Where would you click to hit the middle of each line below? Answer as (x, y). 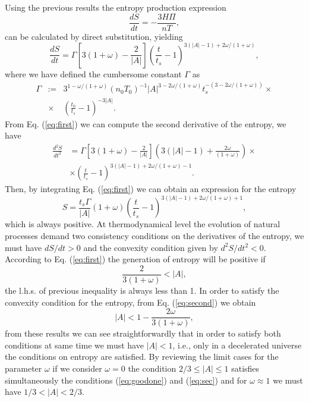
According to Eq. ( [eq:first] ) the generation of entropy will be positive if (135, 259)
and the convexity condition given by (151, 247)
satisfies (245, 368)
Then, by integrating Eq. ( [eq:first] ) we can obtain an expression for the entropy (151, 189)
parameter (23, 368)
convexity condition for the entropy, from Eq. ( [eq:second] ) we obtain (130, 302)
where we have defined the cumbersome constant (93, 73)
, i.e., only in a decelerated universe (237, 345)
